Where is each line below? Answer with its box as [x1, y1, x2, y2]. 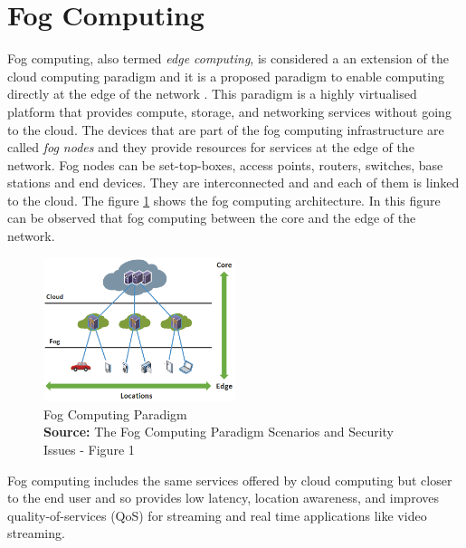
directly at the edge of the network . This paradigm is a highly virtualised [7, 84, 417, 103]
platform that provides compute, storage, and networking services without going [7, 101, 452, 120]
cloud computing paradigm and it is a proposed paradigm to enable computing [7, 66, 444, 85]
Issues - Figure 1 [43, 439, 135, 458]
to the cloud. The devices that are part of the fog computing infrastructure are [7, 120, 444, 139]
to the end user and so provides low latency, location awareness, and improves [7, 488, 439, 507]
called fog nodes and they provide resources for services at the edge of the [7, 138, 414, 157]
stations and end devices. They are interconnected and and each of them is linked [7, 173, 460, 192]
